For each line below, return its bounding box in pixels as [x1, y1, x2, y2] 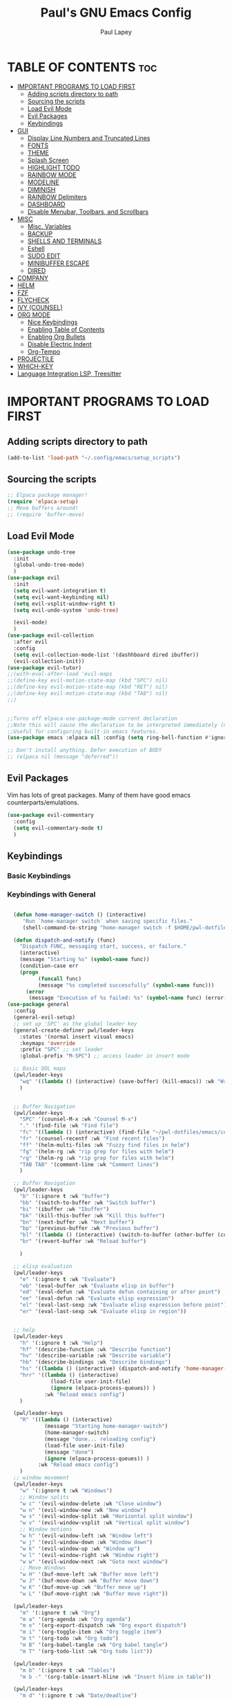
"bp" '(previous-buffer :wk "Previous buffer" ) [19, 1225, 159, 1232]
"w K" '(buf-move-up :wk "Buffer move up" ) [19, 1584, 147, 1591]
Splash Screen [27, 156, 69, 164]
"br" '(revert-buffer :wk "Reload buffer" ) [19, 1238, 147, 1245]
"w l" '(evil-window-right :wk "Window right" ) [19, 1551, 159, 1558]
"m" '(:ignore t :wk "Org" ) [19, 1609, 100, 1616]
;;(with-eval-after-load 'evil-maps [7, 671, 113, 678]
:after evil [13, 639, 48, 646]
